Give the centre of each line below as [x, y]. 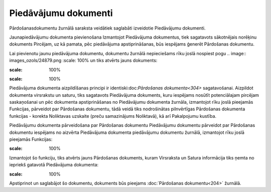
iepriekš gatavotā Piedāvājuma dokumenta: [54, 165]
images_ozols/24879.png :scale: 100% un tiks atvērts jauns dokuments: [83, 61]
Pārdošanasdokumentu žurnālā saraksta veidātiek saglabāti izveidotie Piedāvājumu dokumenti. [107, 28]
